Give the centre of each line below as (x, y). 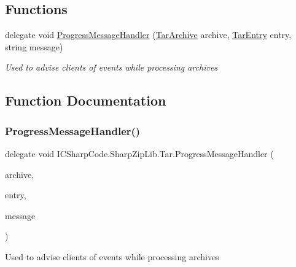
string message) (34, 46)
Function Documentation (86, 100)
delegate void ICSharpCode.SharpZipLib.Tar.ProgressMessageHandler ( (139, 153)
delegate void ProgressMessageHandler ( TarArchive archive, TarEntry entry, (148, 35)
